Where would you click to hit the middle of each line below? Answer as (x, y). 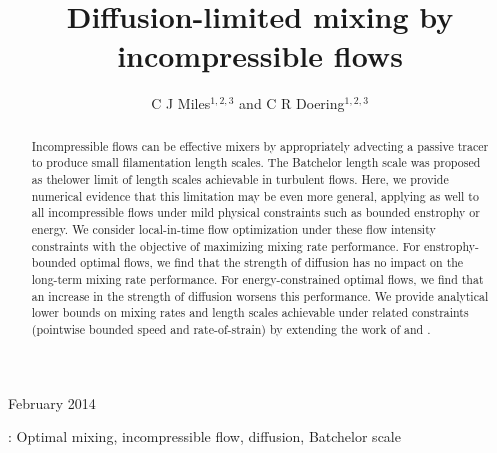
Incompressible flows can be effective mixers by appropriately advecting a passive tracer (260, 145)
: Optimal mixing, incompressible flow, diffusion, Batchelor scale (204, 436)
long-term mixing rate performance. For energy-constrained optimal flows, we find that (257, 278)
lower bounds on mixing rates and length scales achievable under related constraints (250, 312)
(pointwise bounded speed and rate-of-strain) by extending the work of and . (231, 328)
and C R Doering (292, 103)
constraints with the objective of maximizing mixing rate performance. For (226, 245)
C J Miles (181, 103)
